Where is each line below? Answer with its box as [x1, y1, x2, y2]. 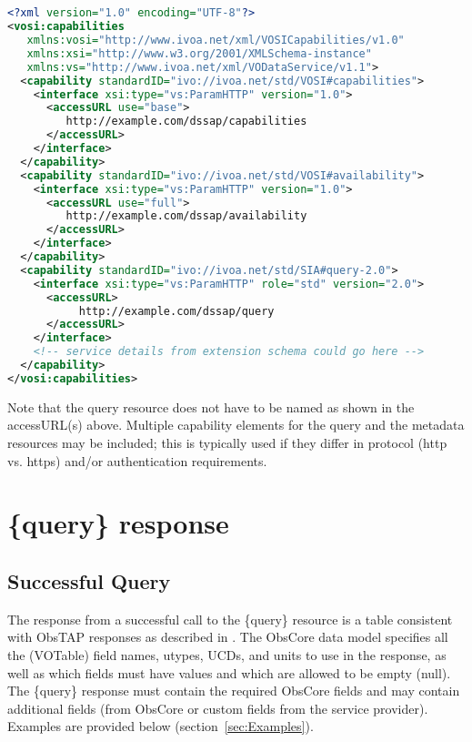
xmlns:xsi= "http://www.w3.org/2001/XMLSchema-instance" [26, 46, 372, 60]
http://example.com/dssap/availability [65, 209, 307, 223]
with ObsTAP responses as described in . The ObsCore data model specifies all [7, 627, 448, 646]
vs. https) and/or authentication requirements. [7, 451, 267, 470]
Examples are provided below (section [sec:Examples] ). [7, 717, 314, 736]
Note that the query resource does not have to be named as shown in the [7, 397, 415, 416]
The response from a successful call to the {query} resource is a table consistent [7, 609, 453, 628]
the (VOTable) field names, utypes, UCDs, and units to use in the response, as [7, 645, 447, 664]
